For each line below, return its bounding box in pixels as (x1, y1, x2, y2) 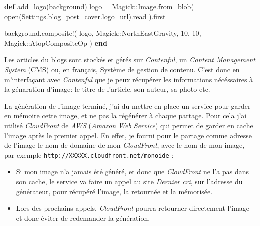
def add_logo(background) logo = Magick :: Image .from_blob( (4, 1, 194, 11)
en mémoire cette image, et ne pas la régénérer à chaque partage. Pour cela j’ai (4, 110, 247, 121)
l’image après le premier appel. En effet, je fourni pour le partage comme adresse (4, 130, 252, 140)
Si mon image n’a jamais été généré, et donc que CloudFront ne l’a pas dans (16, 166, 249, 177)
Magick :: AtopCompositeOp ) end (4, 37, 107, 48)
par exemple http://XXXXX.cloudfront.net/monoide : (4, 149, 174, 160)
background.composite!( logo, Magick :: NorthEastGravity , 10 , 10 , (4, 28, 201, 38)
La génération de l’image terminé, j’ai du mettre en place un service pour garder (4, 100, 251, 111)
